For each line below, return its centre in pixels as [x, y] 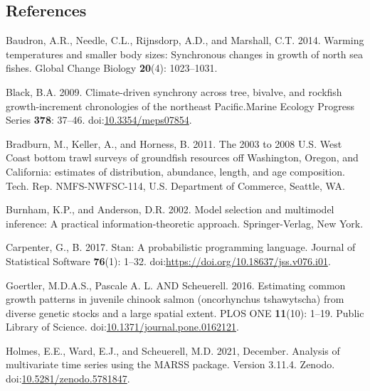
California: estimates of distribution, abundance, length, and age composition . [175, 171]
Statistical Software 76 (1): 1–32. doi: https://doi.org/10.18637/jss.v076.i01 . [168, 261]
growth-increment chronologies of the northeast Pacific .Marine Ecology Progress [180, 106]
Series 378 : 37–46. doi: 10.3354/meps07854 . [99, 120]
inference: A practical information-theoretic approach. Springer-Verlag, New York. [185, 223]
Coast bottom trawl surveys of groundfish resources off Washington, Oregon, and [182, 157]
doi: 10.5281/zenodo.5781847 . [68, 379]
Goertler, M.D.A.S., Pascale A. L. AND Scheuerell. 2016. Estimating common [176, 285]
